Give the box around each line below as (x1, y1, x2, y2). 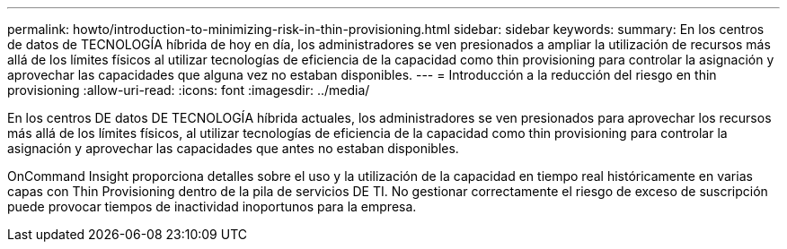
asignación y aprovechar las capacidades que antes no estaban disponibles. (7, 141, 459, 156)
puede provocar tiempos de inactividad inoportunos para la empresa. (7, 199, 417, 214)
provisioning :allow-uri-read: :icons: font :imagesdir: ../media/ (7, 82, 370, 98)
